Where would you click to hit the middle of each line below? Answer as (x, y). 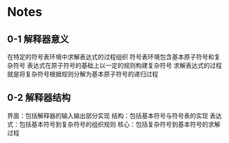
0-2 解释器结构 (39, 98)
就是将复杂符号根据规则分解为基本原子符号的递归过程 (83, 74)
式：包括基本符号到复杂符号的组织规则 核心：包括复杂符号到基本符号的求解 (114, 124)
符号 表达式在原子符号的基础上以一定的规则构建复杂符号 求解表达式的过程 (117, 65)
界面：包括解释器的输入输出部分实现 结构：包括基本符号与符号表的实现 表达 (114, 115)
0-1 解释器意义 (38, 39)
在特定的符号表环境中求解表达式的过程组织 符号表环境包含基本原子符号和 (111, 57)
